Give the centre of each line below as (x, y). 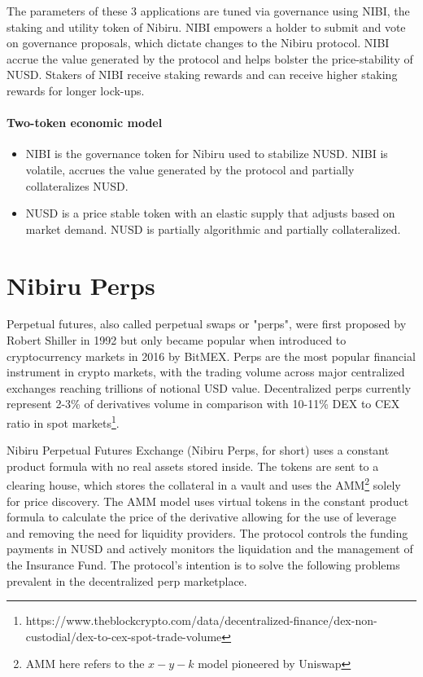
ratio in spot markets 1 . (63, 422)
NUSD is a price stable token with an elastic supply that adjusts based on (210, 213)
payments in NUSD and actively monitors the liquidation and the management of (210, 549)
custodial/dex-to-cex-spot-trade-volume (124, 636)
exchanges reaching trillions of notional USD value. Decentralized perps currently (209, 387)
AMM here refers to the (85, 664)
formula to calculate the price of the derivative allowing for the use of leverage (201, 517)
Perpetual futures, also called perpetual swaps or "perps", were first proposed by (207, 324)
